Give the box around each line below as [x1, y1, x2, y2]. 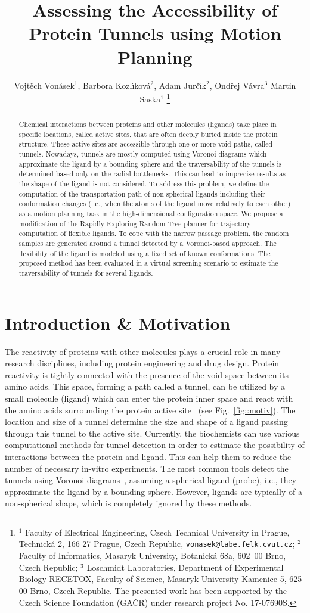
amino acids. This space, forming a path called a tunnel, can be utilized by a [5, 380, 286, 393]
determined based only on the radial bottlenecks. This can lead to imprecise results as [18, 169, 286, 179]
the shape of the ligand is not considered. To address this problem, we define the [18, 179, 269, 189]
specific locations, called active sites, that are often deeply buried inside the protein [18, 129, 278, 139]
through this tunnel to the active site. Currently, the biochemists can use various [5, 427, 300, 439]
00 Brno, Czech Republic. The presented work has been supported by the [18, 584, 287, 596]
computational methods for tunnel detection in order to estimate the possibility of [5, 438, 305, 451]
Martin [270, 79, 296, 91]
